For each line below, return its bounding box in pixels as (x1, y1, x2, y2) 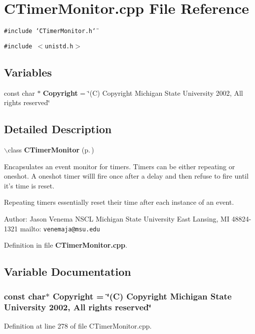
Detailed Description (4, 121, 112, 137)
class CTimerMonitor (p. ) (7, 145, 94, 155)
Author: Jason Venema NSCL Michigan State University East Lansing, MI (4, 214, 229, 223)
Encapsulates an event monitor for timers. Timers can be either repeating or (4, 161, 235, 171)
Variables (4, 64, 52, 79)
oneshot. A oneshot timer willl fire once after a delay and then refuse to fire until (4, 171, 249, 181)
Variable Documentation (4, 264, 131, 279)
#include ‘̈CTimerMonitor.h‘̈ (4, 28, 96, 35)
